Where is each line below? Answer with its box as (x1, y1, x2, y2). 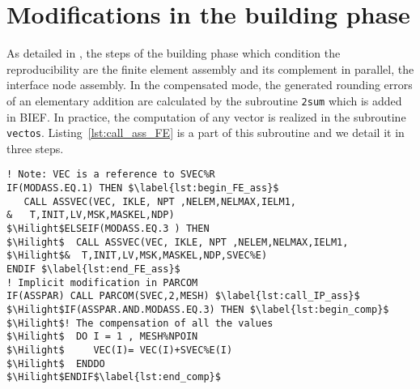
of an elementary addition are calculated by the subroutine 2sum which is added (6, 92, 402, 109)
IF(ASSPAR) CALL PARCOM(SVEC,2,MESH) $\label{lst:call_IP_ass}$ (6, 290, 360, 302)
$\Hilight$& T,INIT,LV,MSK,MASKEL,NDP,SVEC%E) (6, 250, 268, 262)
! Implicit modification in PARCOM (6, 276, 198, 289)
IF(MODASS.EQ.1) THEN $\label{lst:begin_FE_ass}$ (6, 182, 279, 194)
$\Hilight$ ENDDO (6, 357, 105, 370)
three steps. (6, 139, 64, 156)
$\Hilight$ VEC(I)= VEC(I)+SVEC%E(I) (6, 344, 233, 356)
